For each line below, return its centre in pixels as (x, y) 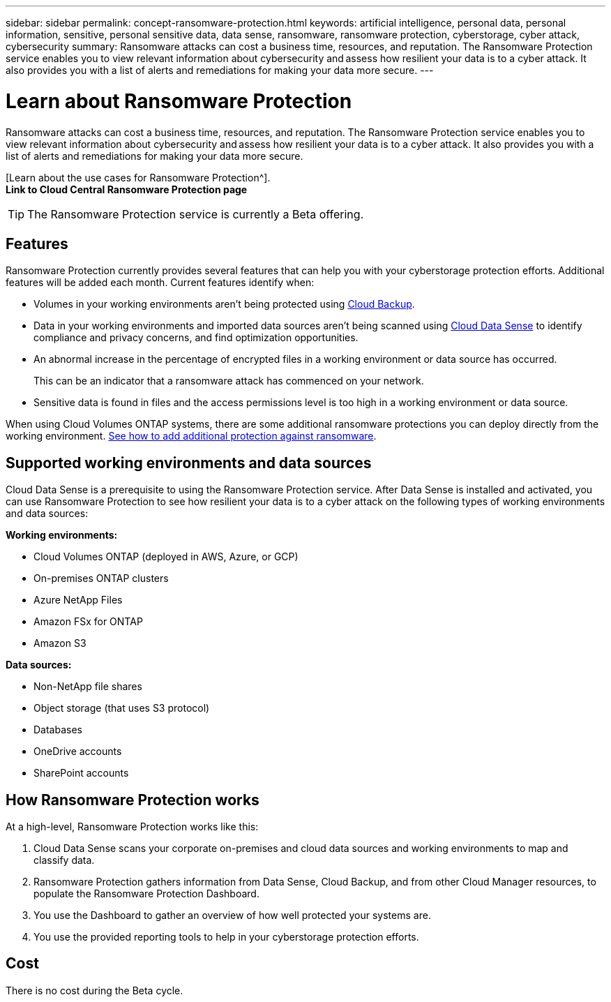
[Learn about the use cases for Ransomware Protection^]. (138, 177)
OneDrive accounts (78, 751)
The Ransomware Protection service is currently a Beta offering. (196, 214)
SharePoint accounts (81, 773)
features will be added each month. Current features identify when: (160, 283)
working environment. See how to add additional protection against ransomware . (191, 436)
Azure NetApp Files (78, 600)
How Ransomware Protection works (133, 800)
